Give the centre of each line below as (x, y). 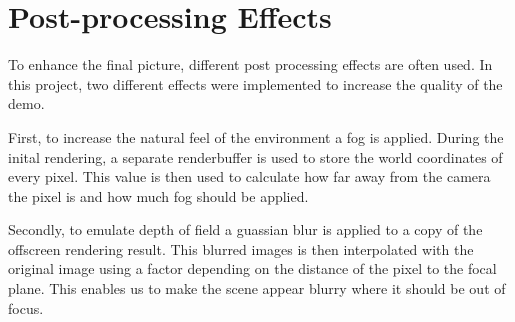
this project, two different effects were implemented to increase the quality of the (255, 83)
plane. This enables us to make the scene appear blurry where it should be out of (257, 288)
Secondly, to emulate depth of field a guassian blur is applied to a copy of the (245, 229)
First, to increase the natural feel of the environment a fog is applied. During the (256, 136)
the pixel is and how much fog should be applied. (158, 195)
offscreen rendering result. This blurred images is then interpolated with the (241, 248)
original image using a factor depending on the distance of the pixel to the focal (252, 268)
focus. (26, 307)
